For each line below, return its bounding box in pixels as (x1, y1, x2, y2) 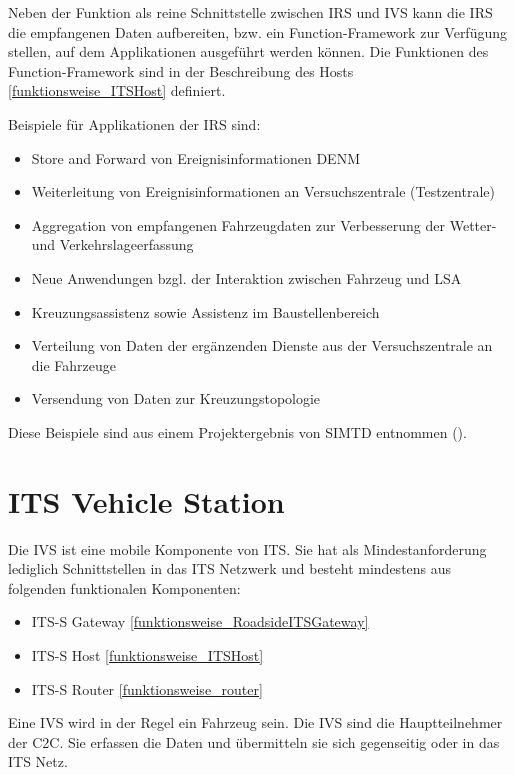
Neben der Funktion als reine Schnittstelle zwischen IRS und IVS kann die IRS (8, 2, 493, 22)
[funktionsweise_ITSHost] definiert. (8, 80, 226, 101)
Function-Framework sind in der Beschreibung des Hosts (8, 60, 354, 81)
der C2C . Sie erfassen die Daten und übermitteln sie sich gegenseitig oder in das (8, 731, 500, 752)
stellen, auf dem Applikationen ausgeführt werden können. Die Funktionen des (8, 41, 489, 62)
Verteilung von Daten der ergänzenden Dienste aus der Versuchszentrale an (31, 335, 493, 356)
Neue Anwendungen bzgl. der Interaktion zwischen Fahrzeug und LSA (31, 267, 462, 288)
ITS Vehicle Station (8, 480, 285, 521)
